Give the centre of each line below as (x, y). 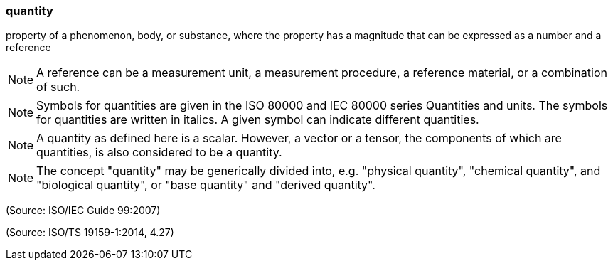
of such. (58, 87)
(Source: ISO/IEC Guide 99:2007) (83, 211)
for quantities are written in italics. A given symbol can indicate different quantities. (258, 120)
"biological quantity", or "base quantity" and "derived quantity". (206, 185)
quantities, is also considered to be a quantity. (159, 153)
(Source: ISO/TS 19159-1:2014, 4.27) (90, 233)
